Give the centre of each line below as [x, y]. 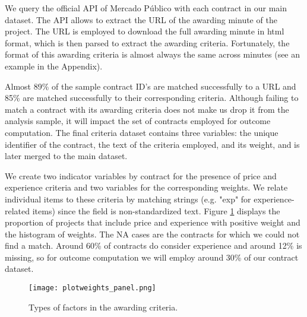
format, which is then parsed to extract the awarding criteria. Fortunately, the [147, 42]
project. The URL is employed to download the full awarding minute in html [145, 31]
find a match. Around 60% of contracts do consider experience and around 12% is [153, 245]
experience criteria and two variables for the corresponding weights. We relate [146, 187]
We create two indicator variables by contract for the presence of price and [141, 175]
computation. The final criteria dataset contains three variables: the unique [142, 132]
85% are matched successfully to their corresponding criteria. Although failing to [152, 98]
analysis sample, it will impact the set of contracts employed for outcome [138, 121]
